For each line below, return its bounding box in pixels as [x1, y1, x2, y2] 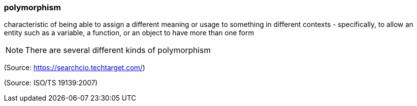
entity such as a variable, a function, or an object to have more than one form [4, 28, 255, 37]
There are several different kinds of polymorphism [25, 45, 211, 55]
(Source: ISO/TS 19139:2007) [4, 79, 98, 87]
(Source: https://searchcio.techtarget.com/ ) [4, 63, 145, 72]
